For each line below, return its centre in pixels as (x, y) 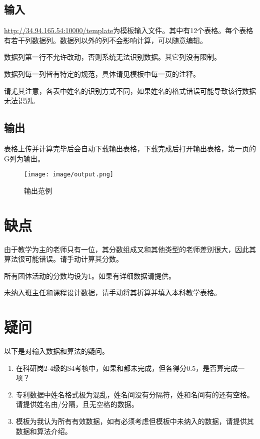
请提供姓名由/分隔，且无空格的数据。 (77, 404)
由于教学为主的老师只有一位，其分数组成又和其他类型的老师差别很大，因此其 (130, 249)
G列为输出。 (24, 158)
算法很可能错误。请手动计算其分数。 (63, 259)
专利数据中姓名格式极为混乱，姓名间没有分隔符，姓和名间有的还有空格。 (135, 394)
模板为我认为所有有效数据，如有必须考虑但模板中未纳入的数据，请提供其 (135, 421)
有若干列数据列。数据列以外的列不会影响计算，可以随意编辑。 (105, 40)
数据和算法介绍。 (44, 431)
